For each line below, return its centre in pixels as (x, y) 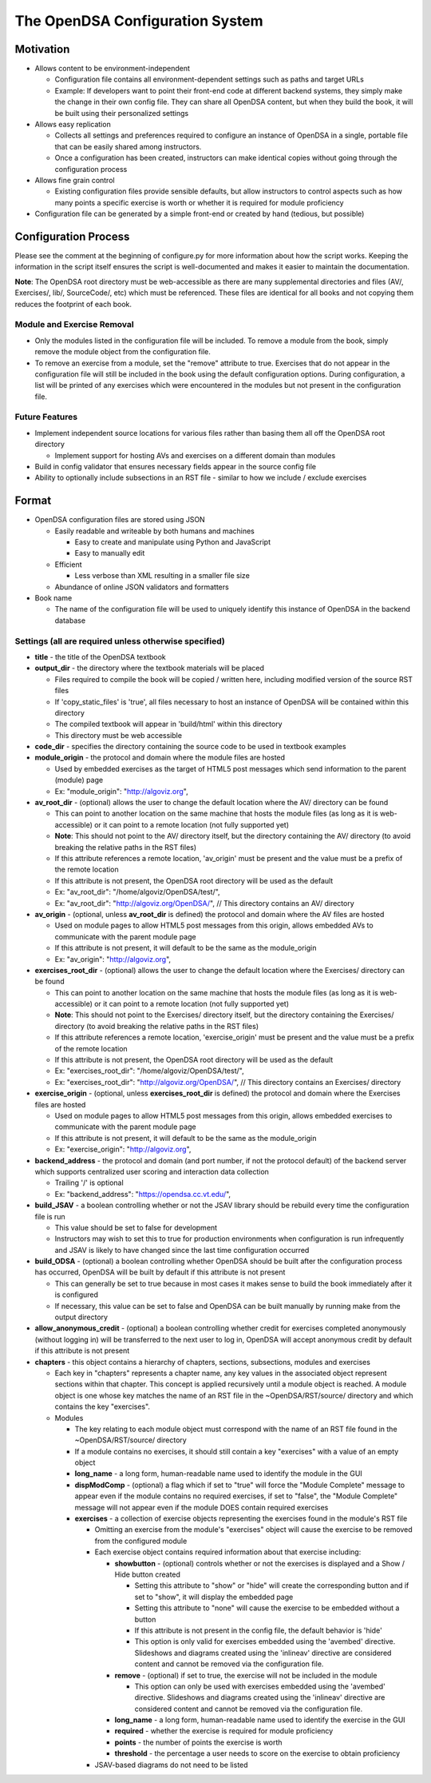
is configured (77, 1294)
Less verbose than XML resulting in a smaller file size (162, 576)
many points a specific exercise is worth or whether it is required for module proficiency (199, 202)
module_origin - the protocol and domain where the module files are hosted (160, 758)
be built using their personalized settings (122, 113)
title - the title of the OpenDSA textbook (101, 656)
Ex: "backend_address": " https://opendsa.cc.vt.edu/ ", (143, 1194)
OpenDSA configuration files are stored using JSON (120, 520)
